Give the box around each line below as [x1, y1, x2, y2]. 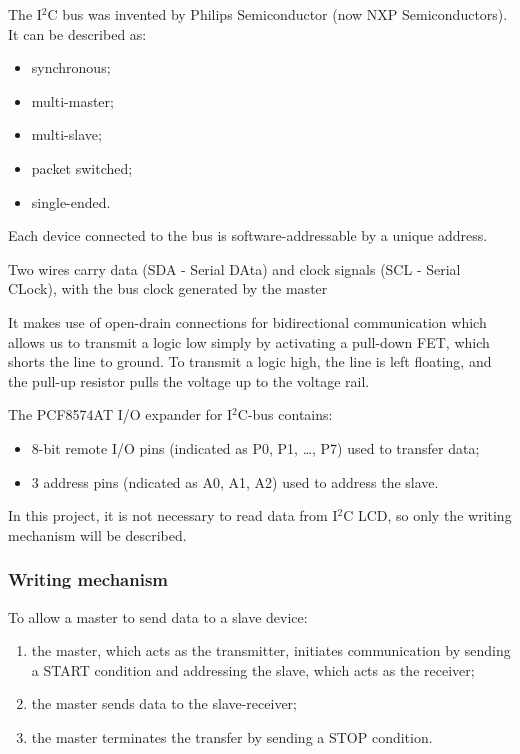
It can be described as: [8, 23, 147, 44]
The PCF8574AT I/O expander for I [8, 404, 233, 425]
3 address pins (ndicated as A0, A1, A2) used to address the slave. [31, 471, 439, 492]
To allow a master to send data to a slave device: [8, 606, 308, 627]
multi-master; [31, 90, 114, 111]
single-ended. [31, 191, 111, 212]
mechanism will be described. [8, 524, 187, 545]
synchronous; [31, 57, 111, 78]
